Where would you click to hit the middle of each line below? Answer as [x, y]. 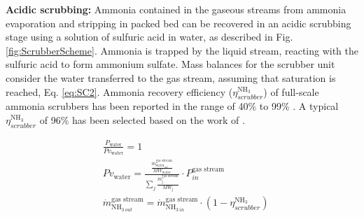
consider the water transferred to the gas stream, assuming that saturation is [171, 77]
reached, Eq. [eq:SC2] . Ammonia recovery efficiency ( [119, 91]
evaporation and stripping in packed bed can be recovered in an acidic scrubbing [178, 23]
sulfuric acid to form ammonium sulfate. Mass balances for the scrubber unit [170, 64]
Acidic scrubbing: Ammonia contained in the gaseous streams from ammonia [176, 9]
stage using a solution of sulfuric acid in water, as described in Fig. [149, 37]
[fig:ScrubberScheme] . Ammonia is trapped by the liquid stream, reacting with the [182, 50]
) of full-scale [291, 91]
